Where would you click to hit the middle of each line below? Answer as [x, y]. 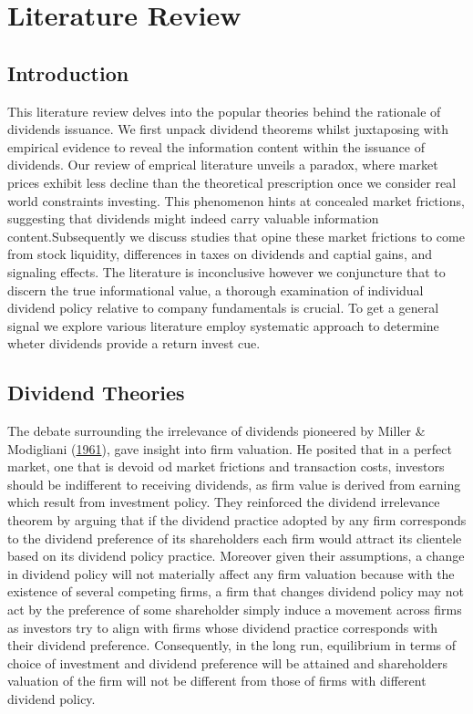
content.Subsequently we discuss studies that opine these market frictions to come [236, 236]
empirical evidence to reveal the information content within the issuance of [216, 146]
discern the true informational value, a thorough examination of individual [216, 290]
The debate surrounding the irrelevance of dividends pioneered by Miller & [216, 431]
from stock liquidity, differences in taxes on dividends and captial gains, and [220, 254]
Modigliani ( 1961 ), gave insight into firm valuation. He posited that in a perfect [230, 448]
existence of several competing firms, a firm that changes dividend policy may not [236, 591]
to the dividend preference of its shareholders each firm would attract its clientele [235, 538]
